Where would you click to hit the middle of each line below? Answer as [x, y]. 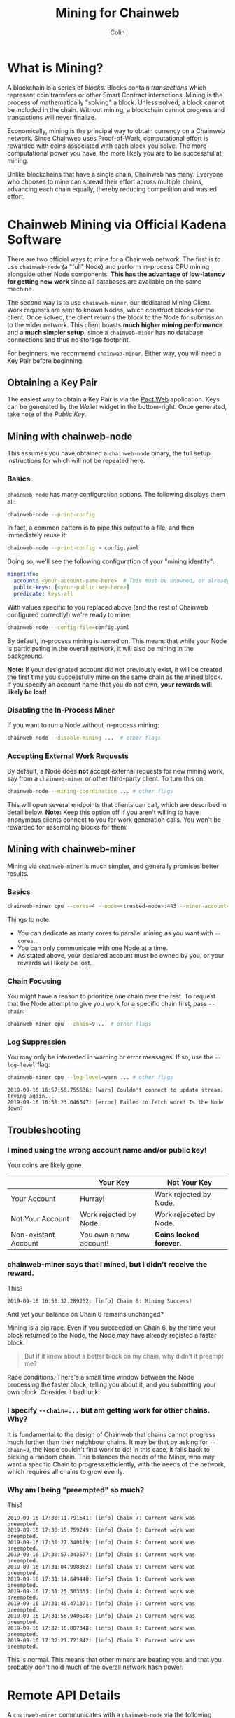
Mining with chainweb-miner [72, 849]
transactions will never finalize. [52, 117]
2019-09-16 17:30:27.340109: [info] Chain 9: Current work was [101, 1542]
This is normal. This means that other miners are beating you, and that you [114, 1659]
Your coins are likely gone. [45, 1165]
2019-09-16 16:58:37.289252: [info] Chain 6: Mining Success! [100, 1301]
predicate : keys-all [43, 593]
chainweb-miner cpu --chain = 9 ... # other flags [79, 1024]
